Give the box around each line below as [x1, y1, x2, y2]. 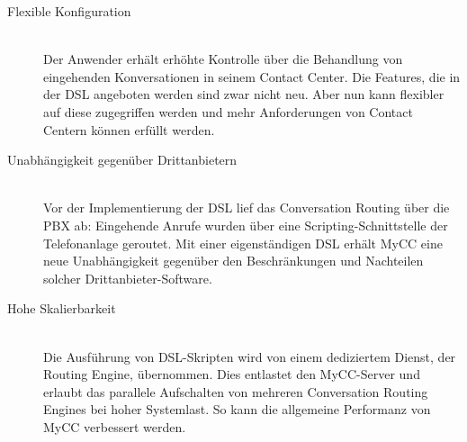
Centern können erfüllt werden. [43, 120, 215, 139]
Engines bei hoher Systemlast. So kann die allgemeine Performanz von [43, 400, 431, 419]
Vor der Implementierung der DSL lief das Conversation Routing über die [43, 198, 450, 217]
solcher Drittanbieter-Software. [43, 268, 212, 287]
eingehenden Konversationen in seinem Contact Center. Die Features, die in [43, 67, 461, 86]
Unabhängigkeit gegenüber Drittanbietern [7, 150, 238, 169]
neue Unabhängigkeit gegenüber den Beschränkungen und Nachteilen [43, 251, 424, 270]
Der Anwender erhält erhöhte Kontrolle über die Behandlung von [43, 50, 403, 68]
